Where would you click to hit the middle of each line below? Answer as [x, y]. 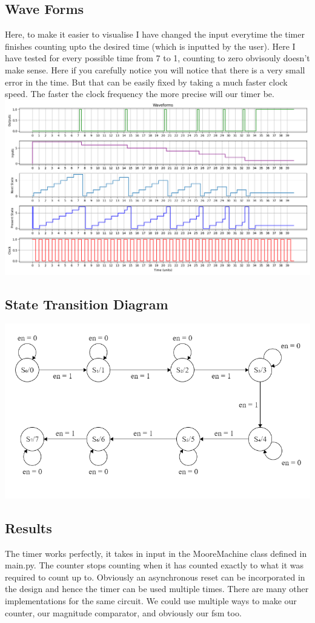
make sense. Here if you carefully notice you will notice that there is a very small [155, 69]
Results [28, 527]
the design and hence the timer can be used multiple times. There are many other [157, 589]
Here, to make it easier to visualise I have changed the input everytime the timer [155, 34]
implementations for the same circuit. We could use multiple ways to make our [151, 600]
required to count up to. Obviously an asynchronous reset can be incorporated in [155, 577]
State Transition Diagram [87, 304]
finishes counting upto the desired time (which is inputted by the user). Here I [150, 46]
